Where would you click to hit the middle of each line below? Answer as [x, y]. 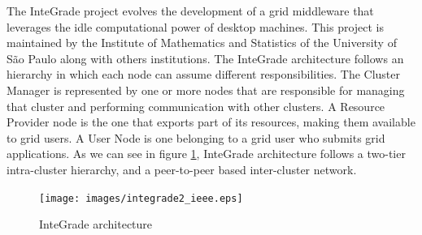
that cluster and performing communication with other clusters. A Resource [196, 106]
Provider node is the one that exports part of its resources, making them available [211, 122]
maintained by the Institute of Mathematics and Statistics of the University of [202, 43]
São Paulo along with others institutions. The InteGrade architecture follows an [205, 58]
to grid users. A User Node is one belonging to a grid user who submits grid [196, 137]
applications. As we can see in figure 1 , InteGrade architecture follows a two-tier [206, 154]
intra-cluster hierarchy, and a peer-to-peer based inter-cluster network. [182, 169]
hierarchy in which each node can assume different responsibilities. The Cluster [204, 74]
